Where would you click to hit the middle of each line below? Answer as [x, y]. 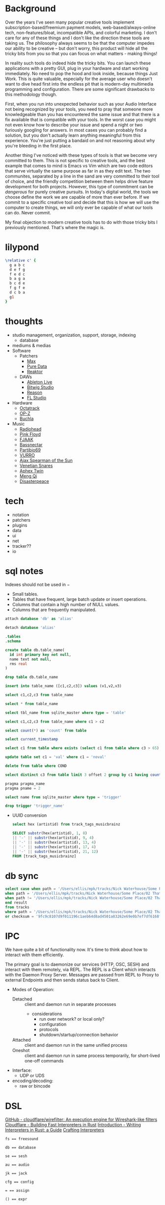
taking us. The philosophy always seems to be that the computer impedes [80, 43]
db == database [21, 1148]
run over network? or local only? [72, 1019]
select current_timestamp [31, 739]
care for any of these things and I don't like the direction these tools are [77, 38]
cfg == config [20, 1182]
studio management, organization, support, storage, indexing [74, 335]
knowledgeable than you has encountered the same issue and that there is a [82, 114]
